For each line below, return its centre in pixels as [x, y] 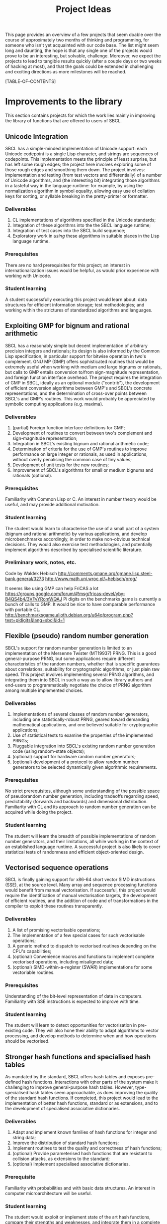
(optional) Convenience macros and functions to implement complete [83, 956]
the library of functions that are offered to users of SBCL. [63, 121]
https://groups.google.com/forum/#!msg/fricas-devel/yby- [65, 594]
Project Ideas [83, 9]
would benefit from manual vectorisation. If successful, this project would [80, 890]
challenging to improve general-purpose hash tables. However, [70, 1087]
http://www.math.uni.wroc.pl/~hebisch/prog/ [91, 579]
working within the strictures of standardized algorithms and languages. [79, 310]
